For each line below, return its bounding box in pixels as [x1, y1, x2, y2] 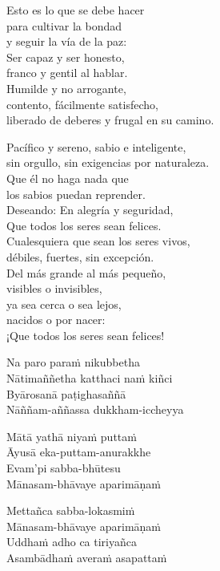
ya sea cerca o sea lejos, [6, 295, 122, 312]
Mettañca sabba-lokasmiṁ [6, 502, 135, 519]
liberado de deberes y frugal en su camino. [6, 111, 214, 128]
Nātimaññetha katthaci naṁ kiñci [6, 370, 173, 387]
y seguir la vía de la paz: [6, 33, 127, 50]
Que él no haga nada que [6, 169, 129, 186]
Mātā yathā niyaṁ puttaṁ [6, 427, 137, 444]
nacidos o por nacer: [6, 311, 106, 328]
